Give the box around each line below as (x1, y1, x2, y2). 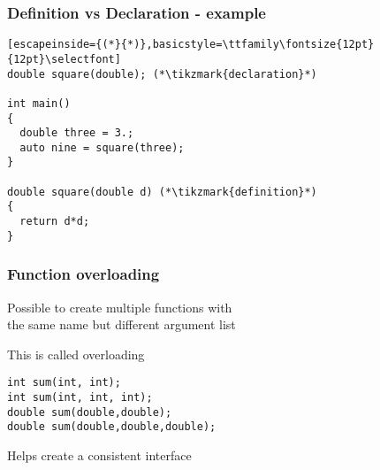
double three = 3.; (19, 127, 134, 140)
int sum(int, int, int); (7, 391, 153, 405)
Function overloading (7, 263, 160, 285)
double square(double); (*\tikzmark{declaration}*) (7, 67, 317, 81)
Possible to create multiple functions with (7, 297, 232, 316)
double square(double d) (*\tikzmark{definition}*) (7, 185, 317, 198)
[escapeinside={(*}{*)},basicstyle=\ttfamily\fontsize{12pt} (7, 38, 375, 51)
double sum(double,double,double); (7, 420, 217, 434)
